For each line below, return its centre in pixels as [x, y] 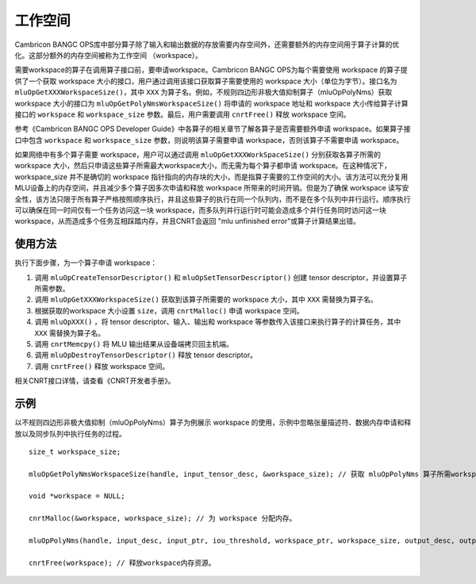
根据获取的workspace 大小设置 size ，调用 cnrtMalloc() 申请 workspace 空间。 [169, 310]
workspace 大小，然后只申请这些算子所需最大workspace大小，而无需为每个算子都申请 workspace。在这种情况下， [203, 166]
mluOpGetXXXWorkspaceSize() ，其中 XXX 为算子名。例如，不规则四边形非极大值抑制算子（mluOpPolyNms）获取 [203, 92]
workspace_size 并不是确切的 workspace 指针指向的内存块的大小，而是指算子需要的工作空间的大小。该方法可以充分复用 [211, 177]
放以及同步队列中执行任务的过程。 [70, 433]
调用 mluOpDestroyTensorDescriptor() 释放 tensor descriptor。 [146, 355]
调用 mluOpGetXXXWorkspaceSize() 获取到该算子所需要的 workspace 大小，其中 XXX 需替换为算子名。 [206, 300]
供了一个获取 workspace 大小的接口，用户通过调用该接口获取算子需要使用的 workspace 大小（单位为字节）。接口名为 [206, 81]
